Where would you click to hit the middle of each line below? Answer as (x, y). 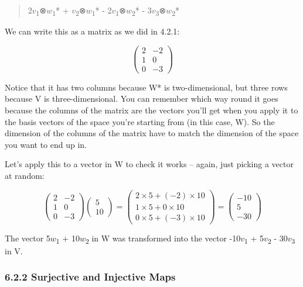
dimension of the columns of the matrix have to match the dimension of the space (152, 133)
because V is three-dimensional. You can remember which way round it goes (142, 98)
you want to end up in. (46, 144)
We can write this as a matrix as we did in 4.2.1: (92, 31)
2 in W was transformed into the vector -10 (163, 238)
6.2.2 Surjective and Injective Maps (90, 277)
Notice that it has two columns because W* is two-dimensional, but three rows (146, 87)
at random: (25, 176)
